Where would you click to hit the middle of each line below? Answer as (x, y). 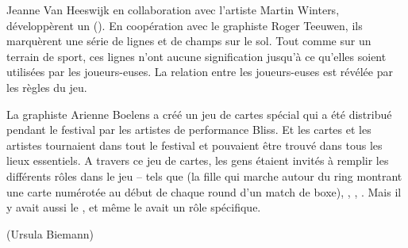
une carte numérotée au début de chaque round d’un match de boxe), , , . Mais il (204, 191)
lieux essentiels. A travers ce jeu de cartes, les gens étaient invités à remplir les (198, 160)
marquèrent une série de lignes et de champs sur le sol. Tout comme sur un (189, 41)
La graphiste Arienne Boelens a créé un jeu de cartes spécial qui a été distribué (199, 114)
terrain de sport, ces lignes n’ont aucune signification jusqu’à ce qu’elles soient (196, 56)
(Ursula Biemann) (50, 233)
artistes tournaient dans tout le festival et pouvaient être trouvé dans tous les (194, 145)
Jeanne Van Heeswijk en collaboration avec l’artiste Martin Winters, (173, 10)
